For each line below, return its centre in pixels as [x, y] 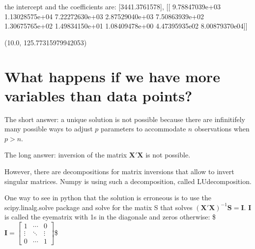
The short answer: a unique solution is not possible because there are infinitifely [125, 119]
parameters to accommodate [143, 129]
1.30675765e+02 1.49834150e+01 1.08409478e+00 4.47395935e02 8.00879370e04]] [126, 26]
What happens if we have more [112, 76]
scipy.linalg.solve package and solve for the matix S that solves [99, 207]
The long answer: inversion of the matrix [66, 155]
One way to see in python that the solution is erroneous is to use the [108, 198]
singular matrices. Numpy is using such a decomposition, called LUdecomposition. [128, 181]
